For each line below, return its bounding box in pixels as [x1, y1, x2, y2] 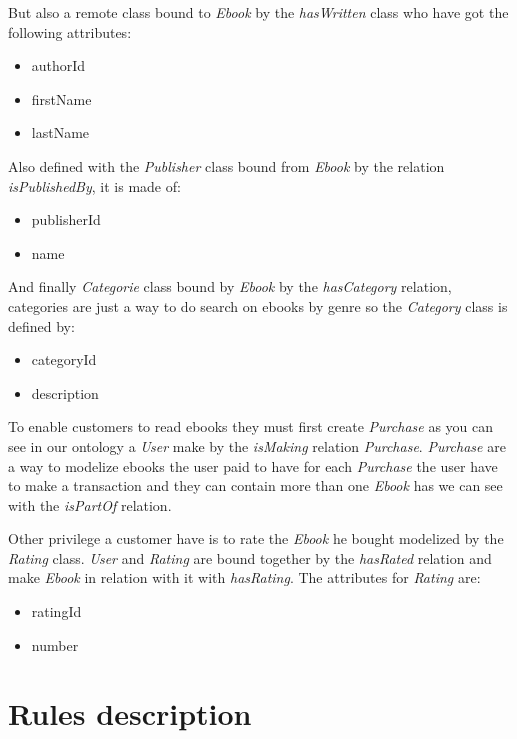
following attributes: [8, 21, 132, 42]
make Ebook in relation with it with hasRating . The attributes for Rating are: [8, 567, 481, 588]
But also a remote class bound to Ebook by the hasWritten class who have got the [8, 2, 509, 22]
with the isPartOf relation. [8, 494, 172, 515]
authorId [31, 55, 86, 76]
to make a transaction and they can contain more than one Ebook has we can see [8, 475, 503, 496]
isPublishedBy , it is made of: [8, 175, 181, 196]
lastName [31, 122, 90, 143]
